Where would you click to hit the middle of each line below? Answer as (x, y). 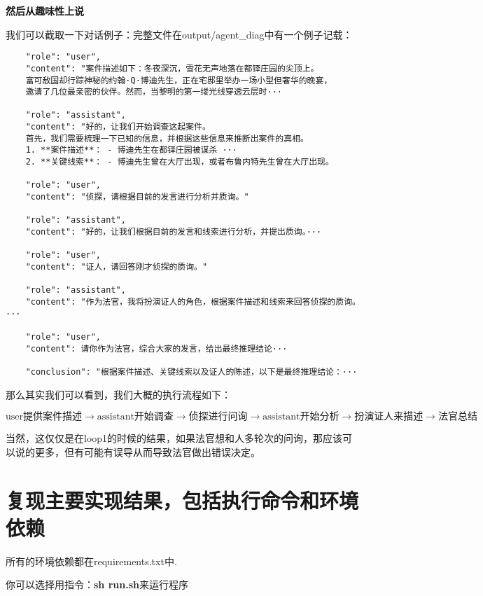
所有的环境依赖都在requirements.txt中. (91, 561)
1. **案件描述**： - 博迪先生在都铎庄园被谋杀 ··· (132, 150)
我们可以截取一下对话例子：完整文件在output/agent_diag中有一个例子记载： (179, 34)
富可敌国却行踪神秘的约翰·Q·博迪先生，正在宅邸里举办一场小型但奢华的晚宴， (179, 80)
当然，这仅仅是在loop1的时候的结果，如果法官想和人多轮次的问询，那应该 (174, 438)
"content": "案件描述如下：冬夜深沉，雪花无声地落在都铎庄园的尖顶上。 (172, 68)
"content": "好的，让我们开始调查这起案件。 (118, 127)
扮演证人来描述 (389, 417)
